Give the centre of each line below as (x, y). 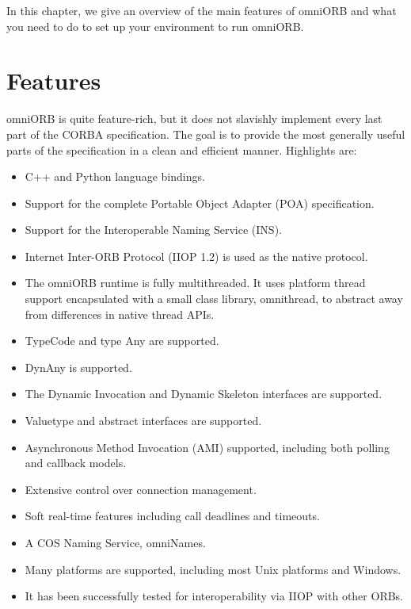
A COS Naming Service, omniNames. (115, 542)
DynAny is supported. (78, 367)
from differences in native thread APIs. (120, 314)
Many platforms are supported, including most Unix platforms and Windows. (213, 569)
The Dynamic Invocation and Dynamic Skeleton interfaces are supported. (204, 394)
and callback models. (76, 463)
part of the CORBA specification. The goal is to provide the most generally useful (206, 134)
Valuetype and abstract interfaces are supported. (143, 421)
